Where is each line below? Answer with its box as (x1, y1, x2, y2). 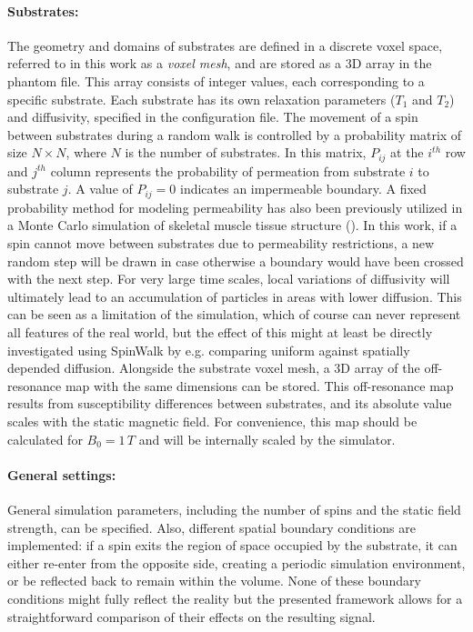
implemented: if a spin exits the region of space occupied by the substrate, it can (7, 536, 458, 555)
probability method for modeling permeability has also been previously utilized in (7, 197, 463, 216)
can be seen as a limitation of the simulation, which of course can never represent (7, 305, 461, 324)
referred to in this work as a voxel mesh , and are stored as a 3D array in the (7, 54, 432, 73)
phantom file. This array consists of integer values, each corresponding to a (7, 71, 425, 90)
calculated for (7, 429, 83, 448)
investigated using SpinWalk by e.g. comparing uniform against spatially (7, 340, 410, 359)
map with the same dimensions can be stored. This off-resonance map (65, 376, 454, 395)
